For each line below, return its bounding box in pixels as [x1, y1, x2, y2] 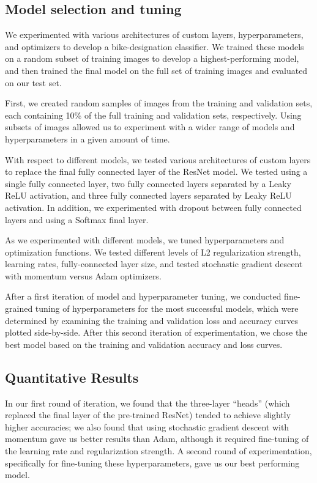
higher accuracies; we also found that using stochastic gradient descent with [5, 420, 289, 433]
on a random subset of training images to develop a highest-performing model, [5, 52, 299, 65]
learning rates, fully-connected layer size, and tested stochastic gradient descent [5, 257, 303, 270]
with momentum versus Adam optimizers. [5, 269, 162, 282]
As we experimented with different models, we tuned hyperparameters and [5, 234, 285, 246]
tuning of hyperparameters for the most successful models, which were [35, 302, 299, 315]
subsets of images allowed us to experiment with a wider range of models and [5, 120, 295, 133]
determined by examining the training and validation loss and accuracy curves [5, 314, 299, 326]
